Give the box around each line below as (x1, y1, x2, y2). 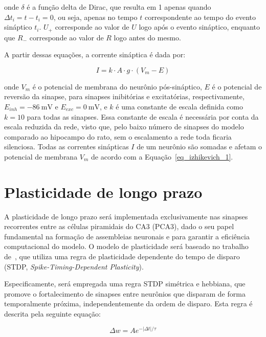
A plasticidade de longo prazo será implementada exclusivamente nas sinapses (4, 211, 248, 221)
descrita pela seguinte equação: (4, 308, 101, 319)
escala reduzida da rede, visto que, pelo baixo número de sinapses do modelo (4, 121, 244, 132)
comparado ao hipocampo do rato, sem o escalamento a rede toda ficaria (4, 131, 232, 142)
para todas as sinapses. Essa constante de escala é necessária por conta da (27, 111, 259, 122)
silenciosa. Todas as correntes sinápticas (4, 141, 129, 152)
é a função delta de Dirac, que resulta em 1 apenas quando (27, 2, 211, 12)
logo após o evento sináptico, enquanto (139, 21, 260, 32)
